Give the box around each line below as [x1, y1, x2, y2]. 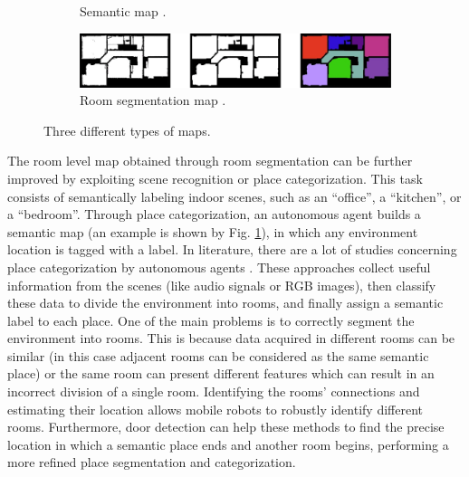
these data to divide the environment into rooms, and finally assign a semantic [7, 293, 444, 312]
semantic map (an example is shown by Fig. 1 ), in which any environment [7, 222, 418, 241]
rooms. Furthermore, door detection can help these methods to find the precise [7, 417, 445, 436]
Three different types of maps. [43, 120, 211, 139]
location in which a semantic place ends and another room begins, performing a [7, 434, 449, 453]
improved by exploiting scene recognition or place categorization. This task [7, 168, 423, 187]
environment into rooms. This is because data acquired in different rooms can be [7, 329, 455, 348]
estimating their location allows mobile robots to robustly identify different [7, 399, 423, 418]
